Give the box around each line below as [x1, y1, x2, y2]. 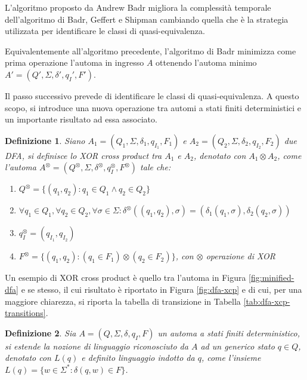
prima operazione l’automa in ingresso [5, 56, 144, 69]
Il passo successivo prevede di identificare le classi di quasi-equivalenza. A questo [5, 89, 299, 102]
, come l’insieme [201, 351, 261, 364]
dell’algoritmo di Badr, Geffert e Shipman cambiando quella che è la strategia [5, 13, 289, 25]
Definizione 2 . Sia [5, 326, 76, 339]
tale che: [140, 161, 171, 173]
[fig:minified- [249, 271, 294, 284]
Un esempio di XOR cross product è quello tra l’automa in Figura [5, 271, 246, 284]
